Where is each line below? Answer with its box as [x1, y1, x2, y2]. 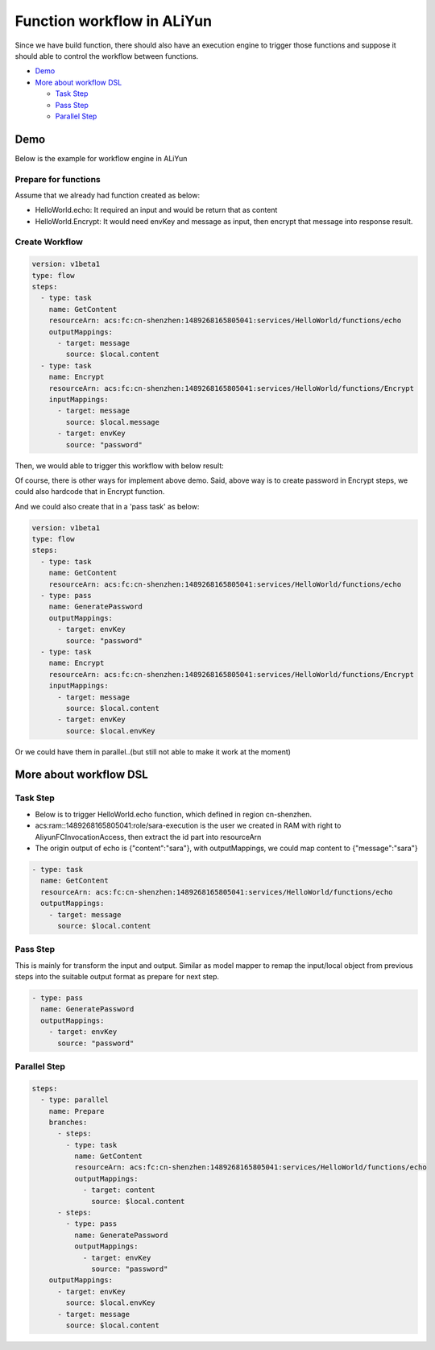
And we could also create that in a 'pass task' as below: [14, 501, 200, 511]
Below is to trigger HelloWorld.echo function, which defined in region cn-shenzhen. [35, 809, 313, 819]
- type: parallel [40, 1095, 109, 1104]
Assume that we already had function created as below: [14, 190, 201, 200]
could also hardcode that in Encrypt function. [14, 487, 165, 496]
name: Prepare [48, 1107, 105, 1115]
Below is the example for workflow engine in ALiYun [14, 153, 188, 163]
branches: [48, 1117, 88, 1127]
